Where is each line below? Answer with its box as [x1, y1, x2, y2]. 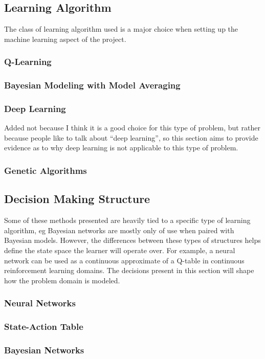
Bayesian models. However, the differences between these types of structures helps [4, 235, 261, 245]
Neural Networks [4, 297, 76, 309]
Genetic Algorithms [4, 164, 87, 176]
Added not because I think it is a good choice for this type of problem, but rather [4, 122, 260, 133]
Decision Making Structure [4, 191, 150, 207]
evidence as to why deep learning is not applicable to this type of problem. [4, 142, 238, 153]
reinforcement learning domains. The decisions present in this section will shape [4, 265, 254, 276]
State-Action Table [4, 320, 83, 333]
